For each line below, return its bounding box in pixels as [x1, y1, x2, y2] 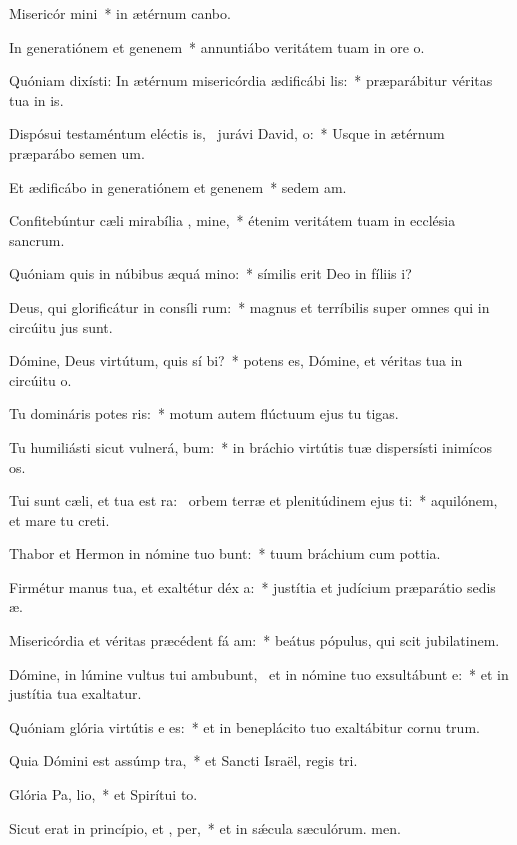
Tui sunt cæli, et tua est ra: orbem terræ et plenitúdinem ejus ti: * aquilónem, [9, 490, 498, 511]
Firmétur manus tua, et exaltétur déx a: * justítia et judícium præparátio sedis [9, 576, 496, 597]
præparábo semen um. [9, 142, 145, 163]
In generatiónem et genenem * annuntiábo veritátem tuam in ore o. [9, 36, 425, 57]
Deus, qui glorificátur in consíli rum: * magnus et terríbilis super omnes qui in [9, 296, 490, 317]
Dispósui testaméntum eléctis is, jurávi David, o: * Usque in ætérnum [9, 123, 445, 144]
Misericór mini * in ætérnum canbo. [9, 3, 231, 23]
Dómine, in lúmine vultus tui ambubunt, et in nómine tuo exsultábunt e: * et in [9, 663, 509, 684]
